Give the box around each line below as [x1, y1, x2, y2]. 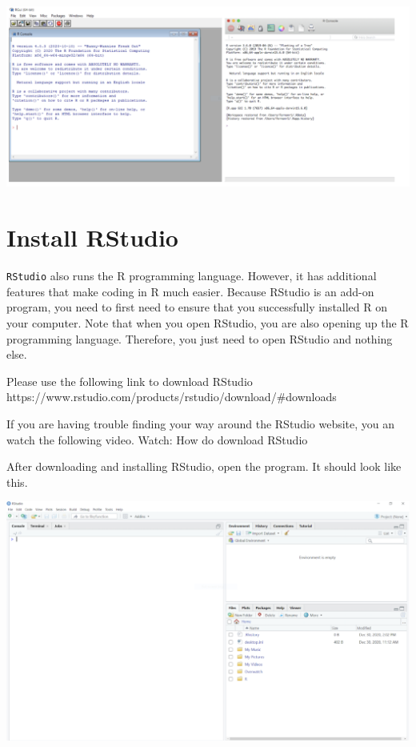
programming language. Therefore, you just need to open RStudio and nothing [6, 330, 393, 347]
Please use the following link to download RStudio [6, 372, 253, 389]
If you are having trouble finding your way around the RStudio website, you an [6, 415, 395, 432]
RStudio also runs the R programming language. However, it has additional [6, 267, 377, 284]
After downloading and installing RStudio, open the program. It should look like [6, 458, 402, 475]
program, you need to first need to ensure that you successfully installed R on [6, 299, 388, 315]
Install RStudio [6, 221, 178, 254]
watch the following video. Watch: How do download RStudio [6, 431, 308, 448]
